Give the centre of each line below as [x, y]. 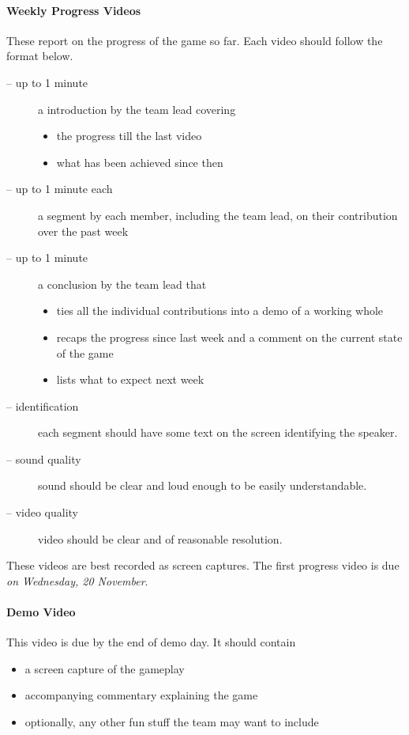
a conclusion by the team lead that [122, 284]
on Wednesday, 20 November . [77, 580]
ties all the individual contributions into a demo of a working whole [220, 311]
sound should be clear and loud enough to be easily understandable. [203, 485]
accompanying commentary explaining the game [141, 695]
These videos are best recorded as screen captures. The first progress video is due [203, 565]
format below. [40, 56]
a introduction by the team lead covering [137, 109]
